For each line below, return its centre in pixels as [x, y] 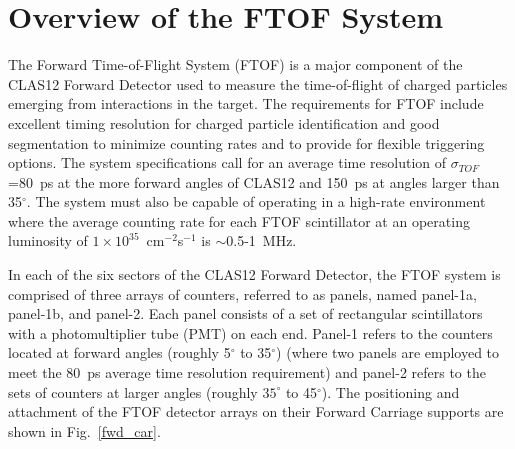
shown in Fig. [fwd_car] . [84, 430]
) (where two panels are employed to [388, 352]
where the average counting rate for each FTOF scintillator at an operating [239, 220]
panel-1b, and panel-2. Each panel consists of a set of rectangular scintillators [245, 313]
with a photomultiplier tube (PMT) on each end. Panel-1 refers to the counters [250, 332]
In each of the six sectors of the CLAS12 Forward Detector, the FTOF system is [254, 274]
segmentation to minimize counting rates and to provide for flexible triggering [246, 142]
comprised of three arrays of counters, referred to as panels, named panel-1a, [242, 293]
